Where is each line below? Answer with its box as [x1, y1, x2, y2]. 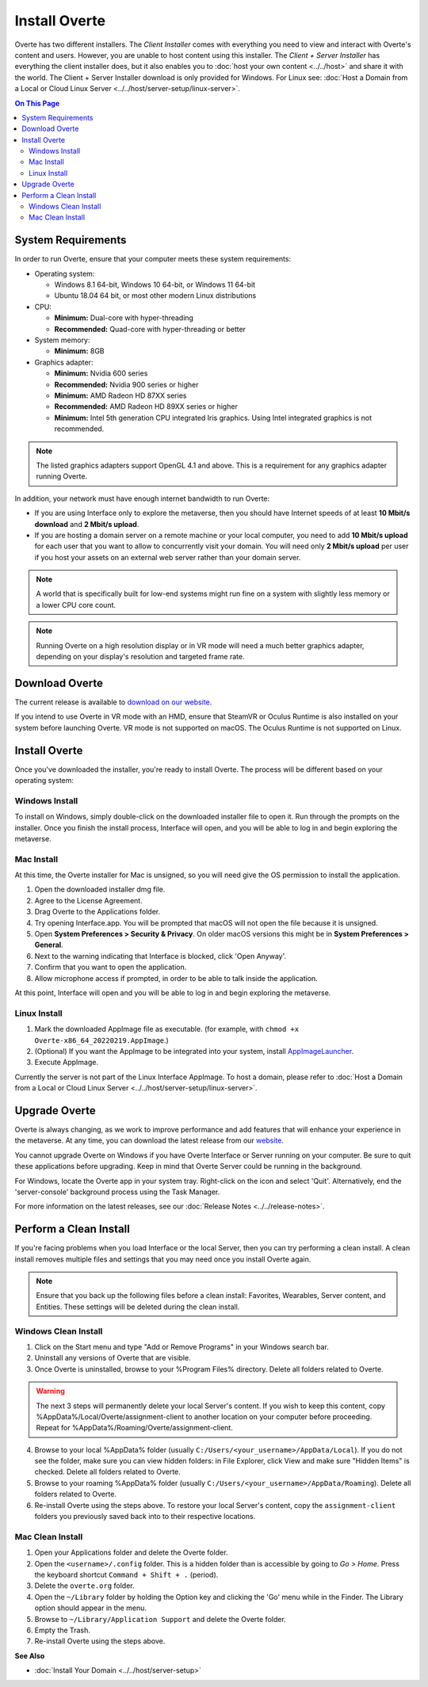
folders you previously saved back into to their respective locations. [34, 1512, 256, 1521]
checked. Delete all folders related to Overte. [34, 1467, 182, 1477]
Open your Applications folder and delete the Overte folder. [34, 1548, 228, 1557]
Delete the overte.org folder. [34, 1581, 135, 1590]
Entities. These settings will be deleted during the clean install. [36, 1302, 240, 1311]
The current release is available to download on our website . [14, 697, 212, 707]
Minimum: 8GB [54, 346, 105, 356]
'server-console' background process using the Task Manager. [14, 1187, 220, 1197]
